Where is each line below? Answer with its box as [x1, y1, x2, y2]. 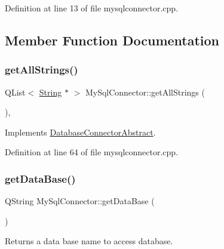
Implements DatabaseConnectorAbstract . [5, 125, 156, 138]
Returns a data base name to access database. [5, 235, 173, 247]
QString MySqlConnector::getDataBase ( [5, 195, 155, 207]
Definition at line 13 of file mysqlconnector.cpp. [5, 2, 179, 14]
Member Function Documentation [5, 30, 220, 49]
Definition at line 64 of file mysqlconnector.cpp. [5, 146, 179, 158]
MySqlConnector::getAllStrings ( [85, 85, 205, 98]
